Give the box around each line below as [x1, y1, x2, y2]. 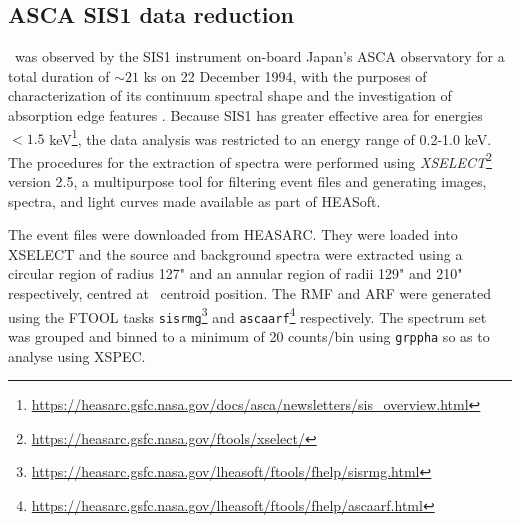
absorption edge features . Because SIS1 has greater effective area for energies [8, 104, 483, 125]
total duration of [8, 65, 110, 86]
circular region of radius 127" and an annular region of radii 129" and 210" [8, 263, 463, 284]
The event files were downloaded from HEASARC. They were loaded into [8, 224, 458, 245]
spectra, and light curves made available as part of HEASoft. [8, 190, 381, 211]
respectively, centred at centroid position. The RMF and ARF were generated [8, 283, 491, 304]
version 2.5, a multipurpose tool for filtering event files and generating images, [8, 171, 487, 192]
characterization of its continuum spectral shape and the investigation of [8, 85, 452, 106]
